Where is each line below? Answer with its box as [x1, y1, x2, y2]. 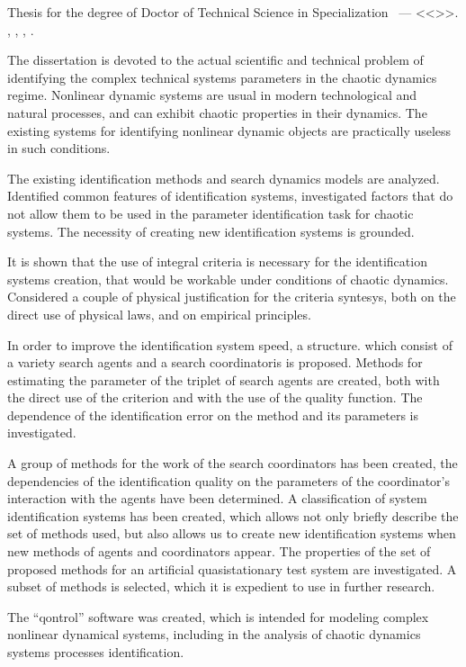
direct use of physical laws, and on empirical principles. [7, 304, 311, 323]
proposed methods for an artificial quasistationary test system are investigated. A [7, 559, 457, 578]
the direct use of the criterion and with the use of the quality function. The [7, 388, 423, 407]
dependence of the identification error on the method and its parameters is [7, 405, 418, 424]
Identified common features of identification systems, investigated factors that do [7, 186, 453, 205]
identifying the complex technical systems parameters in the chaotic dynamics [7, 68, 437, 86]
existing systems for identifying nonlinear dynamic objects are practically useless [7, 121, 452, 140]
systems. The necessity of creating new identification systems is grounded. [7, 221, 415, 240]
